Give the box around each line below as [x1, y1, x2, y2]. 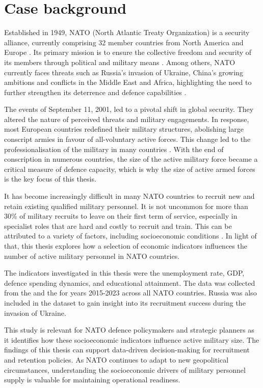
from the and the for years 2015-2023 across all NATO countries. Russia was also [4, 287, 257, 298]
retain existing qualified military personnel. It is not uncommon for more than [4, 200, 248, 211]
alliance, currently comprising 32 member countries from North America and [4, 37, 244, 47]
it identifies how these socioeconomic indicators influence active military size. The [4, 334, 259, 345]
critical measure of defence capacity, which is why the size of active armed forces [4, 163, 255, 174]
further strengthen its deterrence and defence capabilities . [4, 86, 187, 97]
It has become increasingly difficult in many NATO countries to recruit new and [4, 191, 255, 201]
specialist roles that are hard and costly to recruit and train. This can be [4, 220, 232, 231]
